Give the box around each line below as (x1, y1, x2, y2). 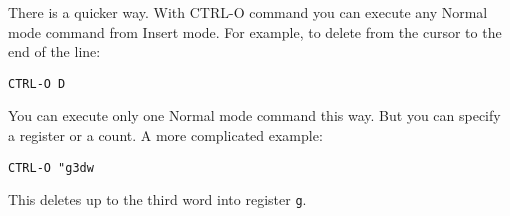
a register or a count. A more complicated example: (8, 125, 323, 146)
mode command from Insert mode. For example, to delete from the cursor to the (8, 21, 502, 42)
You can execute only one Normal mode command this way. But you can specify (8, 105, 501, 126)
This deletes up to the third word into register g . (8, 189, 307, 210)
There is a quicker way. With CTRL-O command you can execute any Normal (8, 2, 488, 22)
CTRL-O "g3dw (8, 160, 94, 175)
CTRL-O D (8, 76, 66, 91)
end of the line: (8, 41, 101, 62)
